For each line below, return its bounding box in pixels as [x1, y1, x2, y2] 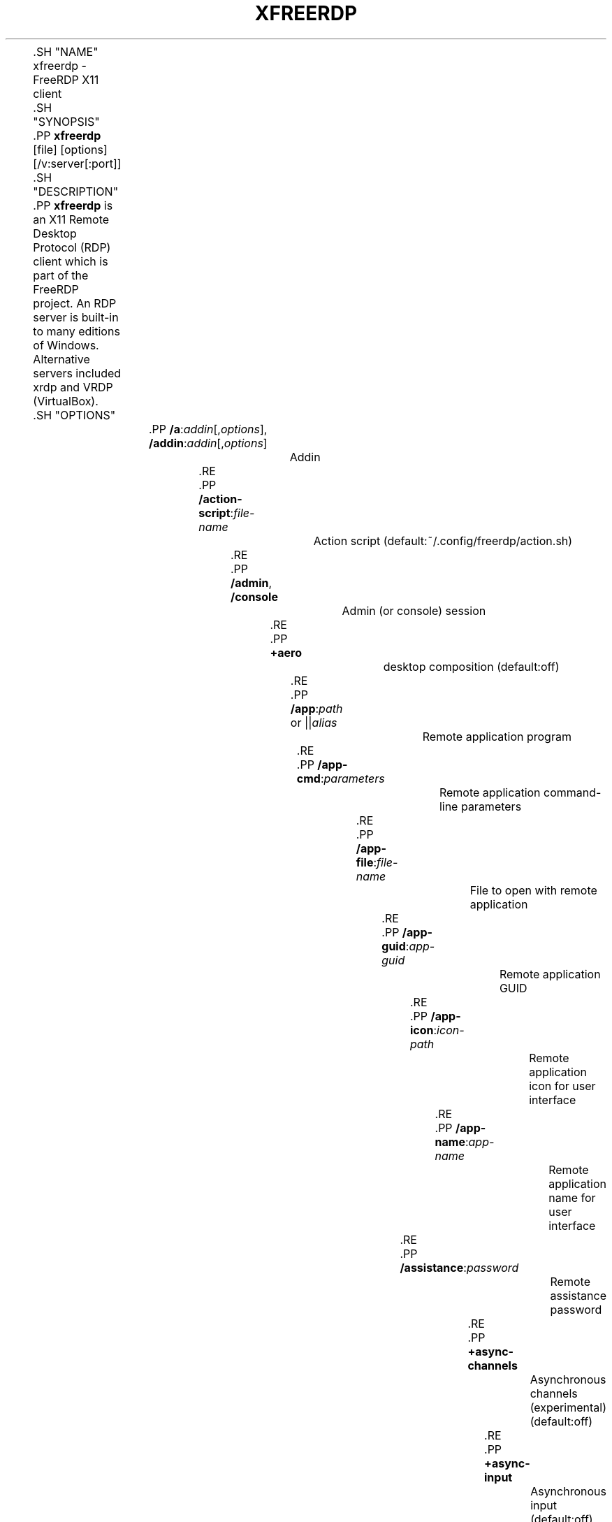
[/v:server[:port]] [33, 156, 122, 171]
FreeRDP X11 [33, 72, 99, 87]
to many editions [33, 324, 120, 338]
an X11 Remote [33, 212, 110, 226]
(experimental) [530, 1400, 606, 1414]
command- [544, 785, 602, 799]
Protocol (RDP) [33, 240, 111, 254]
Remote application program [422, 729, 571, 744]
